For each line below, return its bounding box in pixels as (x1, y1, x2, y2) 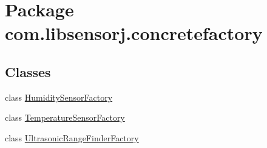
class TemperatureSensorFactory (5, 111, 125, 124)
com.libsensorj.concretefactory (5, 21, 263, 45)
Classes (5, 62, 51, 81)
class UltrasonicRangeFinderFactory (5, 131, 139, 144)
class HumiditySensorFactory (5, 90, 113, 103)
